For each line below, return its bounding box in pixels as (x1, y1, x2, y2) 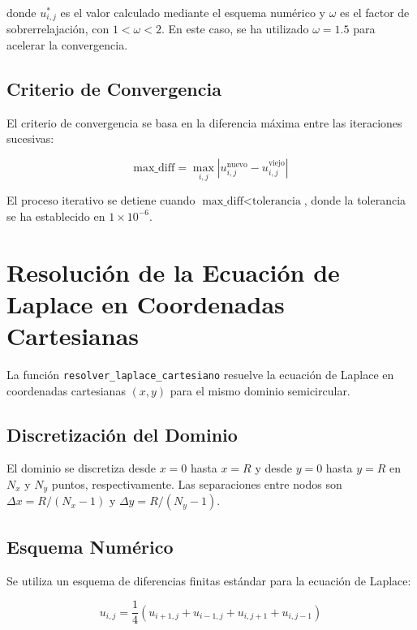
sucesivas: (6, 130, 54, 147)
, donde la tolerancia (303, 192, 406, 209)
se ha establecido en (6, 207, 105, 224)
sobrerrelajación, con (6, 20, 110, 37)
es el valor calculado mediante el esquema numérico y (60, 4, 325, 20)
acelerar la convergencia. (6, 37, 128, 54)
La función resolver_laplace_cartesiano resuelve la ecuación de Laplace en (6, 365, 394, 382)
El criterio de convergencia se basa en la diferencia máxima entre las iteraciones (6, 114, 402, 131)
